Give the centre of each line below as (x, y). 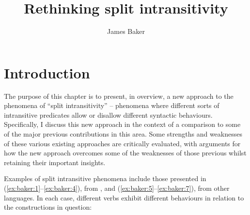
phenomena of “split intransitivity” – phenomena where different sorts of (112, 105)
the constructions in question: (48, 207)
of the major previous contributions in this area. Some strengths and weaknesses (123, 134)
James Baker (126, 31)
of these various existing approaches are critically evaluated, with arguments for (122, 143)
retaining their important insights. (55, 162)
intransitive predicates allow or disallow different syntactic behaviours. (108, 115)
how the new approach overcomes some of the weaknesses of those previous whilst (125, 153)
